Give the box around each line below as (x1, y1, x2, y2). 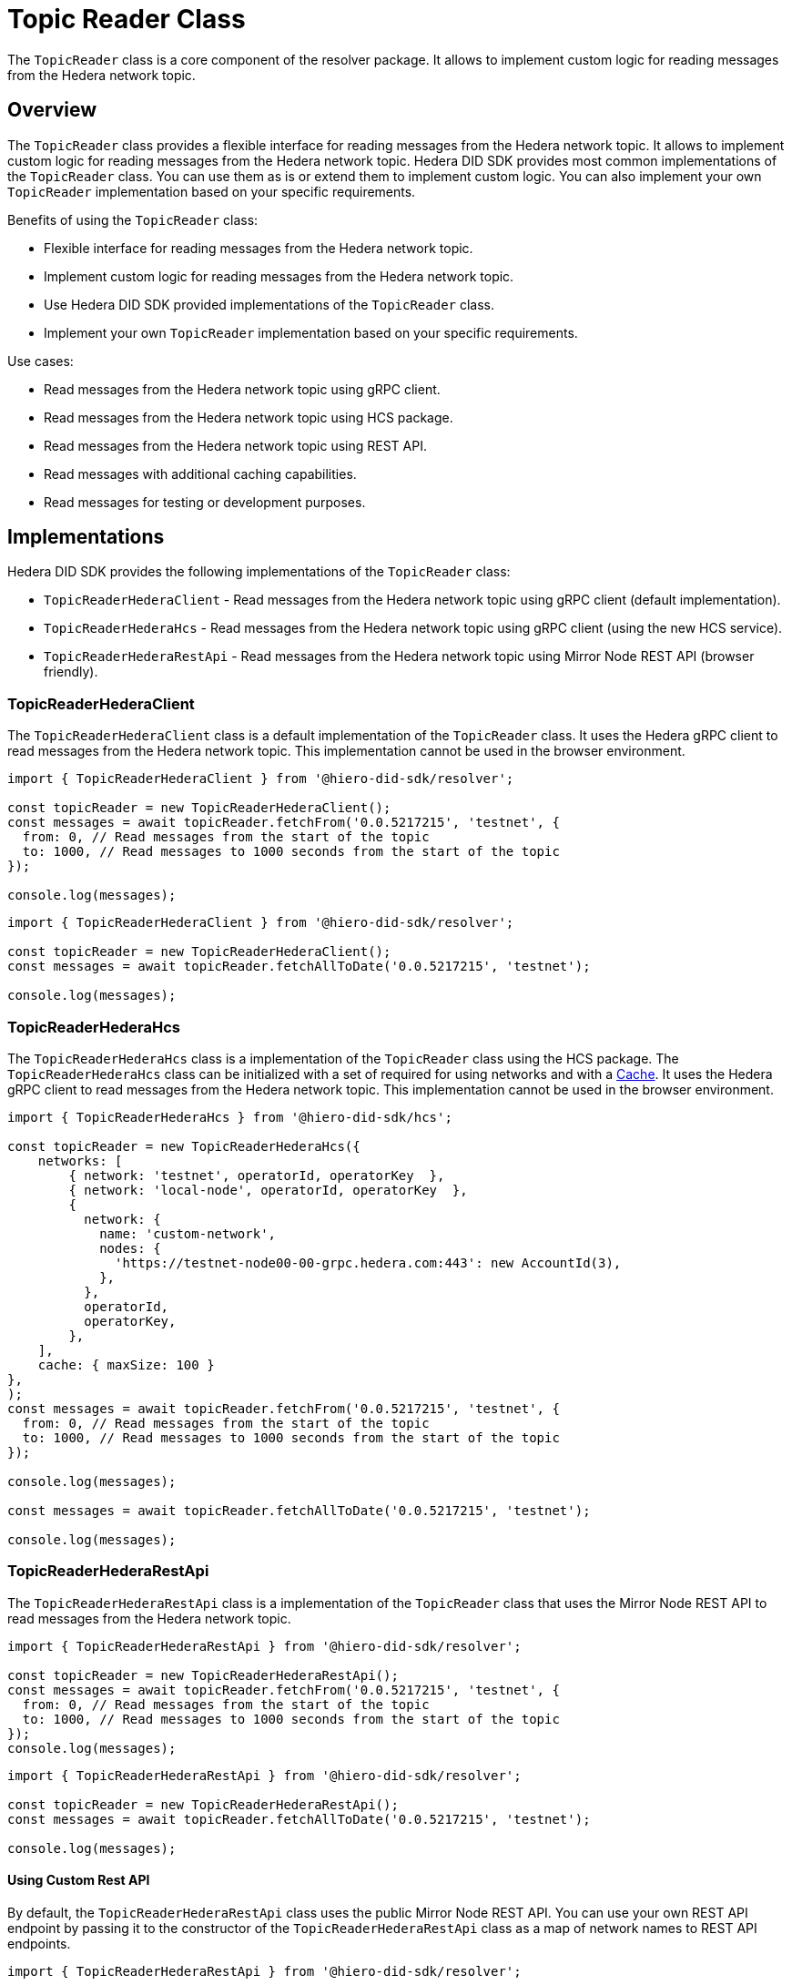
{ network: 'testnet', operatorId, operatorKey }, (68, 1167, 445, 1183)
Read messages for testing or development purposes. (44, 494, 366, 510)
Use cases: (7, 352, 74, 369)
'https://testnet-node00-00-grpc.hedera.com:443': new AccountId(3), (115, 1255, 622, 1270)
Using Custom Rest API (7, 1872, 150, 1888)
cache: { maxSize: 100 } (37, 1357, 215, 1372)
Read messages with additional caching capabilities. (44, 465, 357, 482)
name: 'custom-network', (99, 1226, 277, 1241)
